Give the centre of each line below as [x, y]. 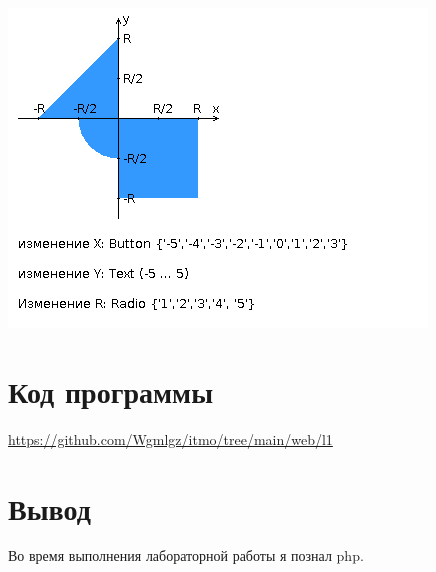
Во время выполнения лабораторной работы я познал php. [186, 555]
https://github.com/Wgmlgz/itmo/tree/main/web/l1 [170, 438]
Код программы [110, 390]
